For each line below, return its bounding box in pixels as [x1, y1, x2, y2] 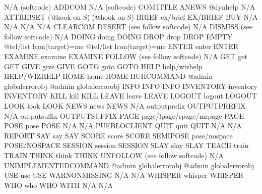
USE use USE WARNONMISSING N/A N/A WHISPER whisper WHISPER [4, 170, 244, 180]
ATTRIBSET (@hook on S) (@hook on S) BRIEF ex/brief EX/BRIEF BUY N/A [4, 11, 258, 22]
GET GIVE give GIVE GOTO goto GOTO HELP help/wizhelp [4, 61, 203, 71]
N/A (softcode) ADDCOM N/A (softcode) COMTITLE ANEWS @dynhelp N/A [4, 2, 255, 12]
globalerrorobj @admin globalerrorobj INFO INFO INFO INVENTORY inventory [4, 80, 257, 91]
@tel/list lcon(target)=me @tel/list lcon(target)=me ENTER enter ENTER [4, 41, 239, 52]
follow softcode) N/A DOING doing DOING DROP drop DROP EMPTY [4, 31, 233, 41]
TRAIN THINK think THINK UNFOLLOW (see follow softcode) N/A [4, 150, 224, 160]
